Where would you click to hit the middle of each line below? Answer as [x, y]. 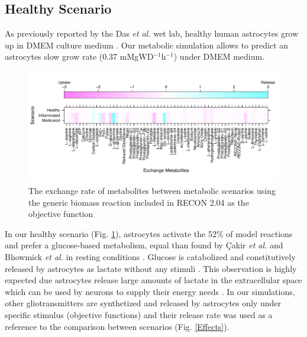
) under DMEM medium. [219, 56]
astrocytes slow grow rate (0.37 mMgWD [79, 56]
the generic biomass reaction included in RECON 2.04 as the [139, 202]
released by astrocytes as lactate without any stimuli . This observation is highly [151, 268]
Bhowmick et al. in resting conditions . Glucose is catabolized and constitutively [150, 256]
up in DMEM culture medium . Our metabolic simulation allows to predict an [147, 45]
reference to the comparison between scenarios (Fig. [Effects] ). [117, 326]
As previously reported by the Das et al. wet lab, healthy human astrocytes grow [152, 33]
